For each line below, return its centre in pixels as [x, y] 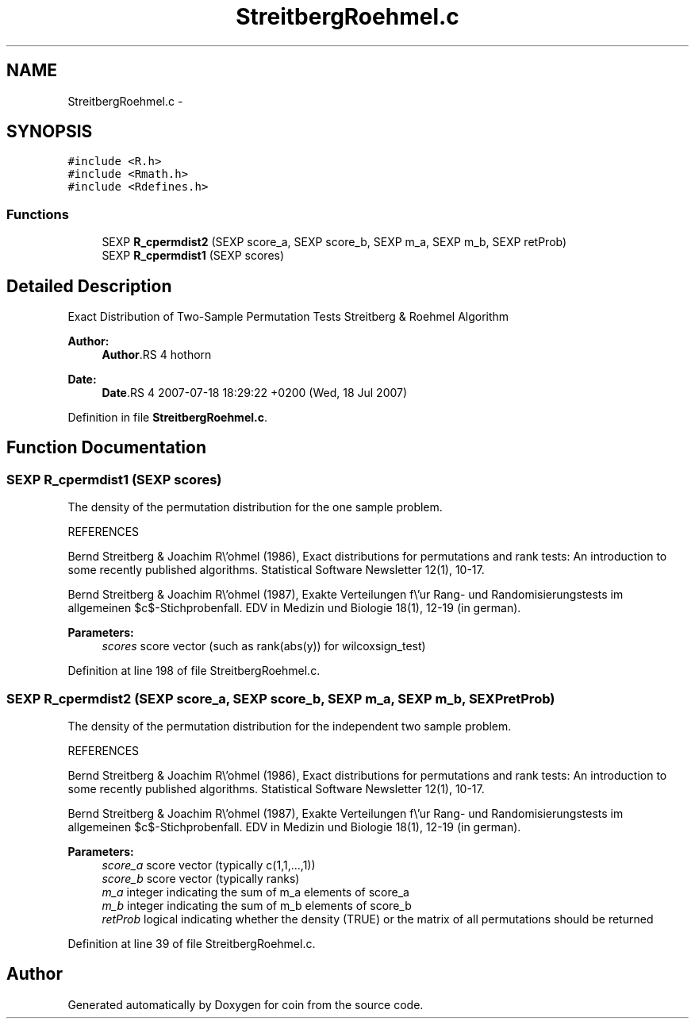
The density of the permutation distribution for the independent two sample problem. [290, 726]
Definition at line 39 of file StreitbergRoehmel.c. [192, 944]
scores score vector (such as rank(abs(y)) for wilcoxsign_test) [264, 646]
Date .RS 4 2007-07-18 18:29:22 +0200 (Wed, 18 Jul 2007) [255, 393]
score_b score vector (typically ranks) [201, 879]
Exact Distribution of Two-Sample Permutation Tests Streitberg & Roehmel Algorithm [288, 317]
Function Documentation [106, 448]
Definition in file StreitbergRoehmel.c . [167, 418]
